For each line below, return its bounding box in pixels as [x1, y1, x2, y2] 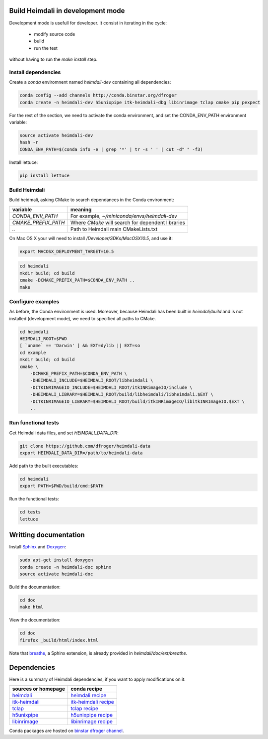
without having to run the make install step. [9, 56, 98, 62]
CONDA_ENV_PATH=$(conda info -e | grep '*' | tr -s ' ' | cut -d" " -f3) [19, 146, 203, 152]
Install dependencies [9, 69, 61, 76]
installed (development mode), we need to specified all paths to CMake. [9, 315, 156, 321]
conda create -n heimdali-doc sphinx [19, 564, 112, 570]
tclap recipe [70, 705, 99, 712]
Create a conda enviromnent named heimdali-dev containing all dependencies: [9, 79, 171, 85]
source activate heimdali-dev [19, 132, 93, 138]
